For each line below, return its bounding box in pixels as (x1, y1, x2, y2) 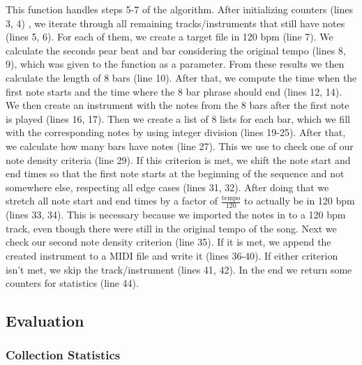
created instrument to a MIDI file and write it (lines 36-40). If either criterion (6, 248, 338, 262)
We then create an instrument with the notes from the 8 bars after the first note (6, 98, 349, 112)
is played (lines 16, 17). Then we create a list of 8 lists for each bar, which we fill (6, 111, 350, 126)
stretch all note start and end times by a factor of (6, 193, 218, 208)
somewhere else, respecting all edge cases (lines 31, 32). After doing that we (6, 179, 329, 194)
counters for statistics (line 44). (6, 276, 139, 290)
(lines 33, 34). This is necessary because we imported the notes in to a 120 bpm (6, 207, 346, 222)
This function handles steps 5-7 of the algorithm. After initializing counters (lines (6, 2, 353, 16)
